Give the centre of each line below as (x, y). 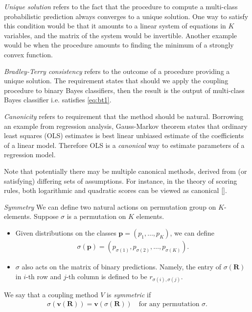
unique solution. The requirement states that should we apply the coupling (116, 81)
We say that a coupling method (51, 294)
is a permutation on (96, 216)
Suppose (46, 216)
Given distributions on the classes (66, 232)
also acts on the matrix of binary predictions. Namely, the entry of (122, 266)
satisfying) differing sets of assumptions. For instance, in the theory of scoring (121, 180)
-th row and (43, 276)
